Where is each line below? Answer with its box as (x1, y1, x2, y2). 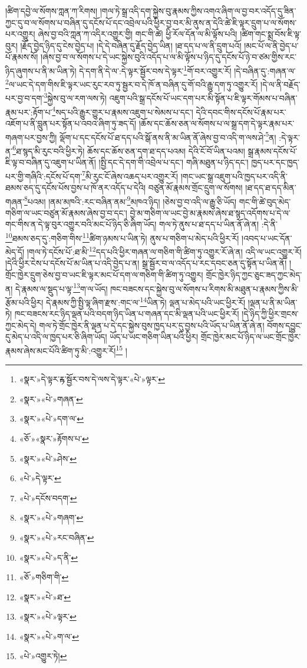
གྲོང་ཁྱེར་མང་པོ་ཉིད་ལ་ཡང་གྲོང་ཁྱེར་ (200, 330, 301, 343)
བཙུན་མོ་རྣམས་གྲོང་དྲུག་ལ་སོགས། (148, 181, 243, 193)
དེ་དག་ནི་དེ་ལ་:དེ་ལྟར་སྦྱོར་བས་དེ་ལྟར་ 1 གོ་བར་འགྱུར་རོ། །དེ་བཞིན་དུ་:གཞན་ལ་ (79, 62, 296, 77)
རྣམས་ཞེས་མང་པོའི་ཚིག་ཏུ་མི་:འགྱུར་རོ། (5, 344, 116, 356)
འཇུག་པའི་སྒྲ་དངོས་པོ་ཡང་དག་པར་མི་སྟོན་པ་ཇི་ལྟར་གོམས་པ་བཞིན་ (109, 92, 298, 104)
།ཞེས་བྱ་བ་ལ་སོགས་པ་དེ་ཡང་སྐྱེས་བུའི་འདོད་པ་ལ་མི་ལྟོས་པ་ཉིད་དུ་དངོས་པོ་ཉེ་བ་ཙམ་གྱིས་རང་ (40, 51, 296, 63)
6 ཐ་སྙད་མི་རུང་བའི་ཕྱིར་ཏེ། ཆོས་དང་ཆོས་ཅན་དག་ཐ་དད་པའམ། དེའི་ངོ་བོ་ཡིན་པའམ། (12, 143, 245, 157)
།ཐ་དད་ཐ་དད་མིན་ (245, 181, 296, 193)
